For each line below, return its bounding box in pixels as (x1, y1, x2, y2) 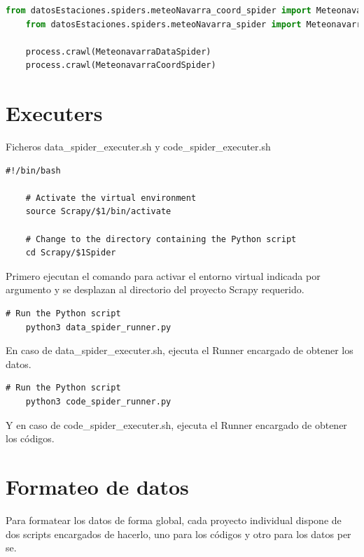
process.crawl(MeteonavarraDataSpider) (25, 46, 211, 57)
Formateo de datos (6, 472, 189, 500)
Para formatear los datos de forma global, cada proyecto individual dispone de (6, 512, 342, 527)
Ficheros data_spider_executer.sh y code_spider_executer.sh (6, 139, 271, 154)
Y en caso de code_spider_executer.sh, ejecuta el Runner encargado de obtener (6, 417, 347, 432)
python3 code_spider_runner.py (25, 397, 171, 407)
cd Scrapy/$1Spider (25, 248, 116, 258)
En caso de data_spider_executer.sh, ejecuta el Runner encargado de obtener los (6, 343, 353, 358)
